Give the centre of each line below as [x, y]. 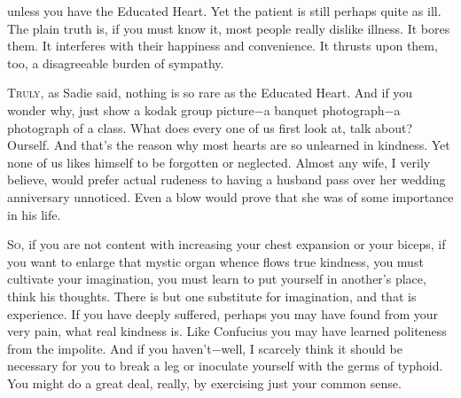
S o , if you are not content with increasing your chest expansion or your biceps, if [227, 244]
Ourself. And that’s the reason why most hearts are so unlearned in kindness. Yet [229, 145]
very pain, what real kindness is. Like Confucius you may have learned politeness [227, 331]
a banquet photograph [324, 109]
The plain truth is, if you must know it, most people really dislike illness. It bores [229, 28]
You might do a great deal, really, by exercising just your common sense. [204, 382]
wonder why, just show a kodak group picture [131, 109]
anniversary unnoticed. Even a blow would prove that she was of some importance [230, 196]
